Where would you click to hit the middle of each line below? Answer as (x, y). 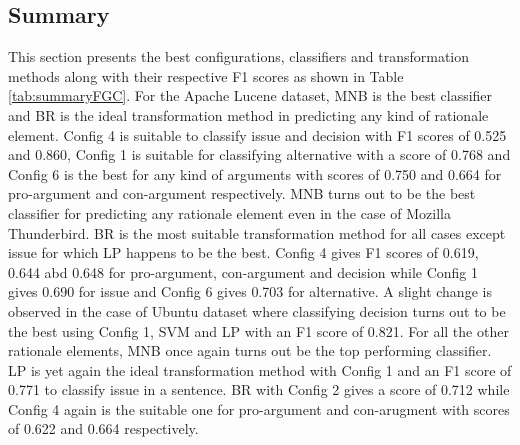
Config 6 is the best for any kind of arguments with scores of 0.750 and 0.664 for (255, 173)
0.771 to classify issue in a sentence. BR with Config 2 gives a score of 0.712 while (259, 389)
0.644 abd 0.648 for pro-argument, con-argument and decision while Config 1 (243, 271)
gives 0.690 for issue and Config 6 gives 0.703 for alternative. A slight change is (250, 291)
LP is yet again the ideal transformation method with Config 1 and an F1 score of (260, 369)
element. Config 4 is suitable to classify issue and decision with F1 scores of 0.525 (257, 134)
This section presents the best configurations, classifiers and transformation (239, 56)
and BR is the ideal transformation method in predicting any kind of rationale (248, 114)
